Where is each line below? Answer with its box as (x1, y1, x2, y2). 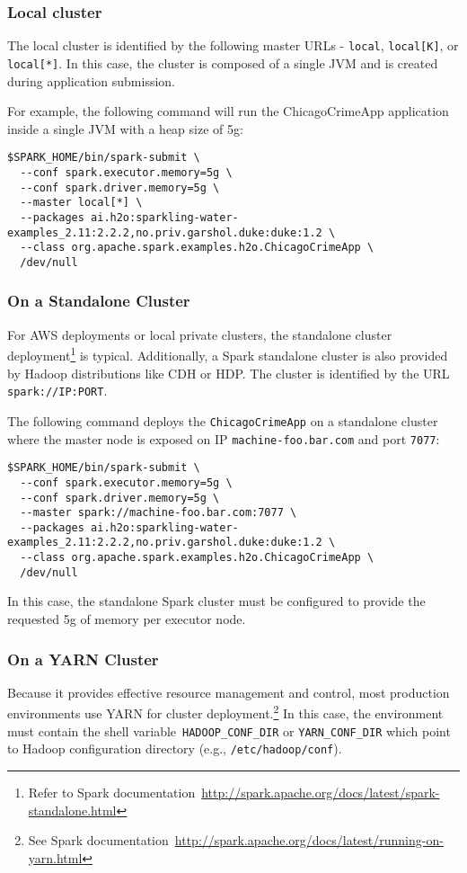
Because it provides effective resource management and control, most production (7, 682, 450, 701)
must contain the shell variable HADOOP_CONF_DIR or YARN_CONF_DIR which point (7, 721, 451, 740)
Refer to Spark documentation (28, 783, 196, 801)
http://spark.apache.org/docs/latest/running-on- (174, 831, 444, 850)
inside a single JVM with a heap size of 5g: (7, 119, 243, 138)
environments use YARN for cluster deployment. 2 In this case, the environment (7, 701, 444, 723)
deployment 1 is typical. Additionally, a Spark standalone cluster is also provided (7, 343, 448, 365)
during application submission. (7, 71, 175, 90)
